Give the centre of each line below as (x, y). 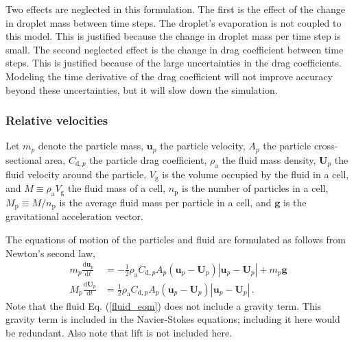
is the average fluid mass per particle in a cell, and (165, 202)
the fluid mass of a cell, (117, 188)
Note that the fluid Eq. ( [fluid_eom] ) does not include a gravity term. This (164, 305)
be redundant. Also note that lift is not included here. (119, 332)
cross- (326, 146)
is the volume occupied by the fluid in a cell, (256, 174)
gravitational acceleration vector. (74, 216)
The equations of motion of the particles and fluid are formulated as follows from (176, 239)
